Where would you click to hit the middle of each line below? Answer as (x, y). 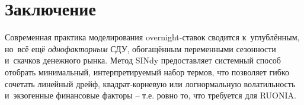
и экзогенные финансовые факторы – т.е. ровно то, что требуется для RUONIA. (151, 95)
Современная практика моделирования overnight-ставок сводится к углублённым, (152, 37)
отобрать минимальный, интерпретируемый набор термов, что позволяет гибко (147, 71)
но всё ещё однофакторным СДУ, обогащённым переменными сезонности (140, 48)
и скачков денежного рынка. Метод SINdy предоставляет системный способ (143, 60)
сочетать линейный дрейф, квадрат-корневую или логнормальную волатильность (150, 83)
